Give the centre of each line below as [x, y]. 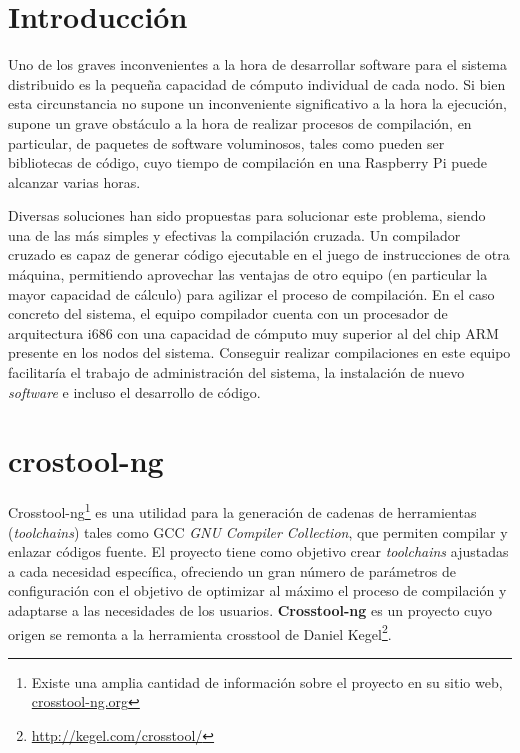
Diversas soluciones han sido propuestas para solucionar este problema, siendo [247, 215]
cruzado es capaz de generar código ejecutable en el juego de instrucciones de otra [259, 254]
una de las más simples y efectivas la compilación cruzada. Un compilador [234, 234]
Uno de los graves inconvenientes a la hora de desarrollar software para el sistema [257, 64]
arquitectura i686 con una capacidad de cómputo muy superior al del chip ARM [253, 332]
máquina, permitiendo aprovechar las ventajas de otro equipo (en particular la [248, 274]
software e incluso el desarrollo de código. [134, 391]
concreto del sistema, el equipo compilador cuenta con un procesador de [228, 313]
